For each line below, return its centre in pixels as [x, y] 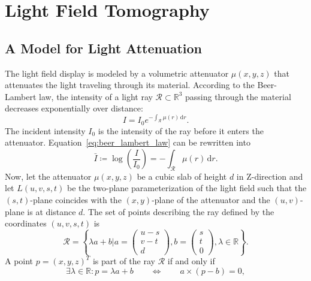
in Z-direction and [270, 176]
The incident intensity [45, 130]
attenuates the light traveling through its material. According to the [130, 85]
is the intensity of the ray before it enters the [181, 130]
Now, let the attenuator [48, 176]
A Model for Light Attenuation [104, 48]
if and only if [191, 261]
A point [19, 261]
